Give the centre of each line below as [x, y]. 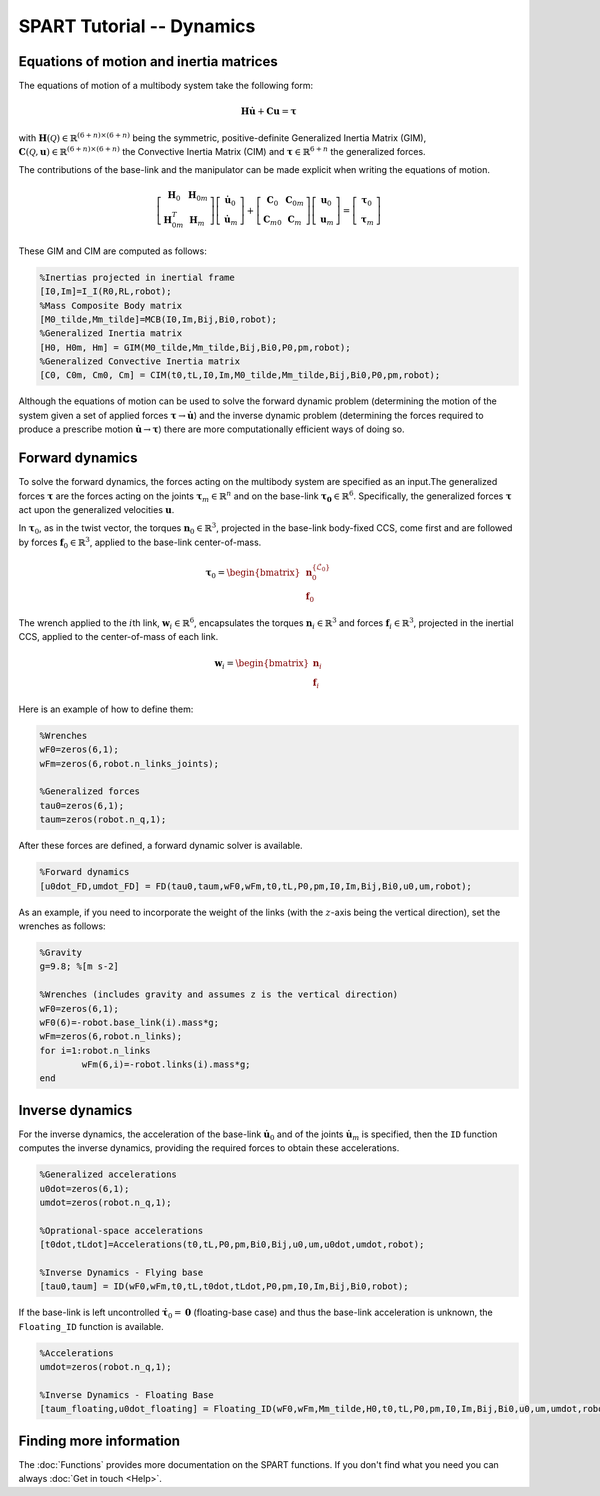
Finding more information [99, 1440]
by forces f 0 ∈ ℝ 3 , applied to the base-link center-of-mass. [140, 542]
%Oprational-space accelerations [121, 1230]
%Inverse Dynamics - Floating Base [126, 1395]
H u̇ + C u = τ [268, 111]
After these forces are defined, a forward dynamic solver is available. [161, 846]
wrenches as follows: [62, 926]
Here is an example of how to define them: [106, 709]
